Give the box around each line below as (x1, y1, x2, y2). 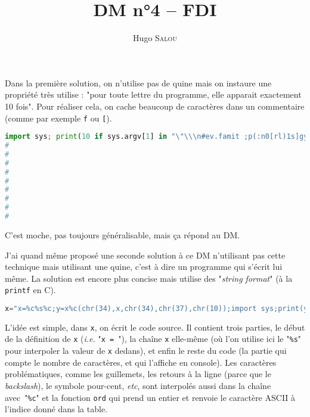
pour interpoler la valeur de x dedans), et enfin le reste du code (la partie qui (5, 344, 287, 357)
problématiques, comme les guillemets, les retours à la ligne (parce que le (5, 368, 271, 380)
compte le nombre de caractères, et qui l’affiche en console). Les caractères (5, 356, 277, 368)
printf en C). (5, 284, 56, 296)
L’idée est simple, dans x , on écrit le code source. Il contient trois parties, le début (5, 320, 305, 333)
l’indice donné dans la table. (5, 403, 107, 415)
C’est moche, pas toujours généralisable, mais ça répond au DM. (5, 228, 240, 241)
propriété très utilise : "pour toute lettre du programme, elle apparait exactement (5, 88, 302, 101)
